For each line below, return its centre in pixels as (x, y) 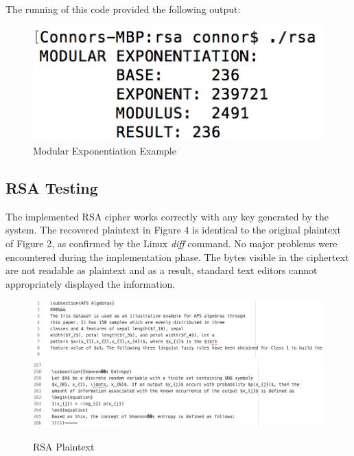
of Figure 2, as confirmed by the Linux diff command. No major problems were (172, 243)
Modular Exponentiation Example (105, 150)
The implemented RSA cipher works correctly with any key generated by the (167, 216)
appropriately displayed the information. (91, 283)
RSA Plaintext (64, 446)
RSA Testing (52, 187)
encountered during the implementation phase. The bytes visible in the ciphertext (177, 256)
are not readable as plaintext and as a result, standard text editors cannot (162, 270)
